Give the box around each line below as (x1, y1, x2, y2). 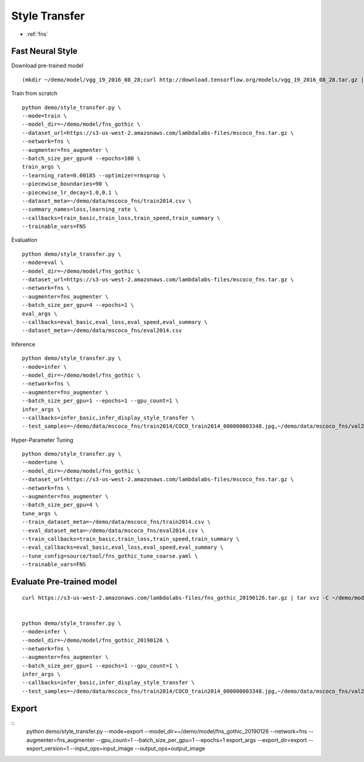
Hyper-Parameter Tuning (11, 436, 74, 444)
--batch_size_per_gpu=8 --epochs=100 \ (22, 155, 141, 162)
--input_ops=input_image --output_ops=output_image (70, 744, 206, 752)
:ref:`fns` (26, 30, 49, 38)
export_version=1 (26, 744, 69, 752)
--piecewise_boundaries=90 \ (22, 180, 109, 188)
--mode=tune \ (22, 459, 64, 466)
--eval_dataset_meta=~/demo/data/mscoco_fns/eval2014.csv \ (22, 527, 204, 534)
